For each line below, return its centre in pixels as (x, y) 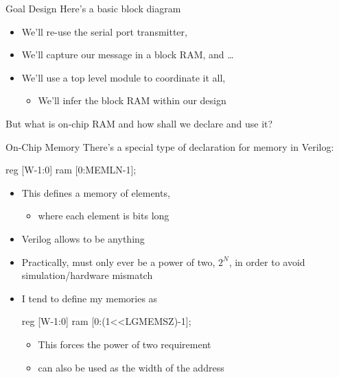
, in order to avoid (267, 262)
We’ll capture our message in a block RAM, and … (128, 54)
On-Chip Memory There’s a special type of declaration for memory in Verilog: (170, 146)
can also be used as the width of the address (131, 367)
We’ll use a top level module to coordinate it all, (124, 77)
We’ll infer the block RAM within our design (132, 100)
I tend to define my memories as (90, 298)
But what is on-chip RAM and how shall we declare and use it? (139, 123)
